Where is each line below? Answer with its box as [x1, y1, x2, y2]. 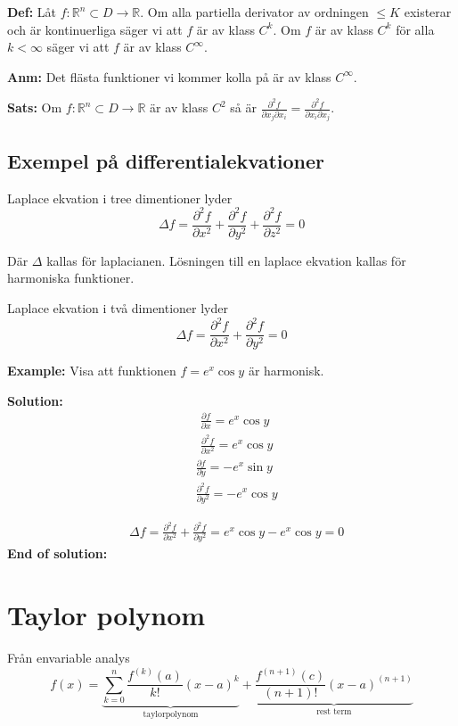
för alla [396, 20, 435, 38]
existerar [404, 3, 452, 21]
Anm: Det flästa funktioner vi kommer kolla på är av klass [7, 67, 331, 86]
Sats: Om [7, 98, 62, 117]
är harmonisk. [248, 361, 324, 380]
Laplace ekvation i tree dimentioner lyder [7, 188, 233, 207]
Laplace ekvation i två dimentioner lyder [7, 298, 228, 317]
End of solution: [7, 544, 108, 563]
